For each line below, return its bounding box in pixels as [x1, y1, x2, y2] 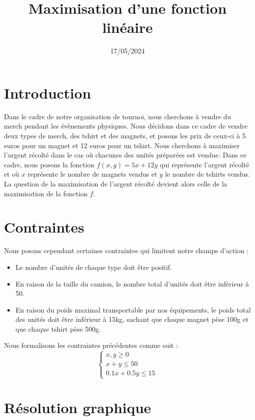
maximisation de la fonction [4, 188, 88, 198]
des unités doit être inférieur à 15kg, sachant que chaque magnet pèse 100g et [15, 314, 249, 324]
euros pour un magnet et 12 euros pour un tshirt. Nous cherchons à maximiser [4, 140, 240, 150]
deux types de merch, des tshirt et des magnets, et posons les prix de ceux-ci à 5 [4, 131, 246, 141]
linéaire [102, 17, 153, 37]
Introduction [4, 82, 91, 103]
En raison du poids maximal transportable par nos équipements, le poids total [15, 304, 251, 315]
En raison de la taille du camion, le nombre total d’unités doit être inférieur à [15, 278, 249, 289]
